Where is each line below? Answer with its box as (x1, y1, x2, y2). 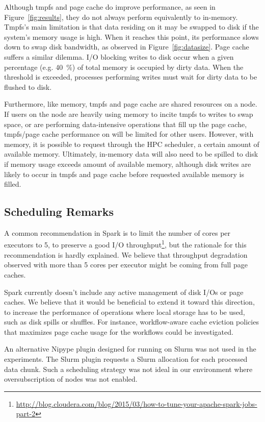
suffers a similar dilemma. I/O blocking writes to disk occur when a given (4, 51, 234, 62)
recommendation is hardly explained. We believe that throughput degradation (4, 249, 248, 260)
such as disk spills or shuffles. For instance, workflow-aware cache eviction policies (4, 316, 259, 327)
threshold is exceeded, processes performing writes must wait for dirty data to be (4, 71, 257, 82)
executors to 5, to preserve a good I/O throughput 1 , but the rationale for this (4, 238, 247, 250)
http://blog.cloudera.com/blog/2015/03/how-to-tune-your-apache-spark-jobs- (16, 398, 257, 409)
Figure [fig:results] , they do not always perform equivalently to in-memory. (4, 11, 238, 22)
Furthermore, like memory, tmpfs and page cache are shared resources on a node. (4, 98, 257, 109)
